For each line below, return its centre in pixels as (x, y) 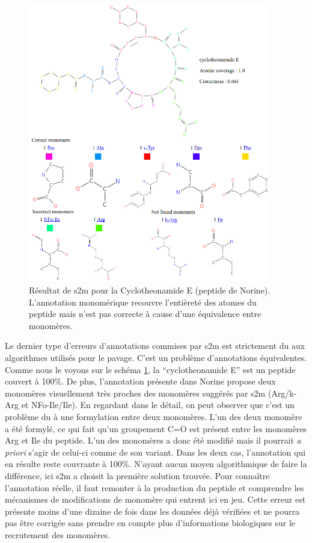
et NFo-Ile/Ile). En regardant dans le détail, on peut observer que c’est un (158, 405)
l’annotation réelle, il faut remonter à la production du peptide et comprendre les (154, 487)
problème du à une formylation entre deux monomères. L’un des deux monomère (154, 416)
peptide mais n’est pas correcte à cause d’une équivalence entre (145, 314)
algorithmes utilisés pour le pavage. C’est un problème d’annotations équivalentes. (156, 357)
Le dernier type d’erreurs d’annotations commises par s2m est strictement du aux (155, 346)
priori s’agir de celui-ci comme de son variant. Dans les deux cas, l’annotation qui (155, 452)
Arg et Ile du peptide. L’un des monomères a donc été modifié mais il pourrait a (153, 440)
